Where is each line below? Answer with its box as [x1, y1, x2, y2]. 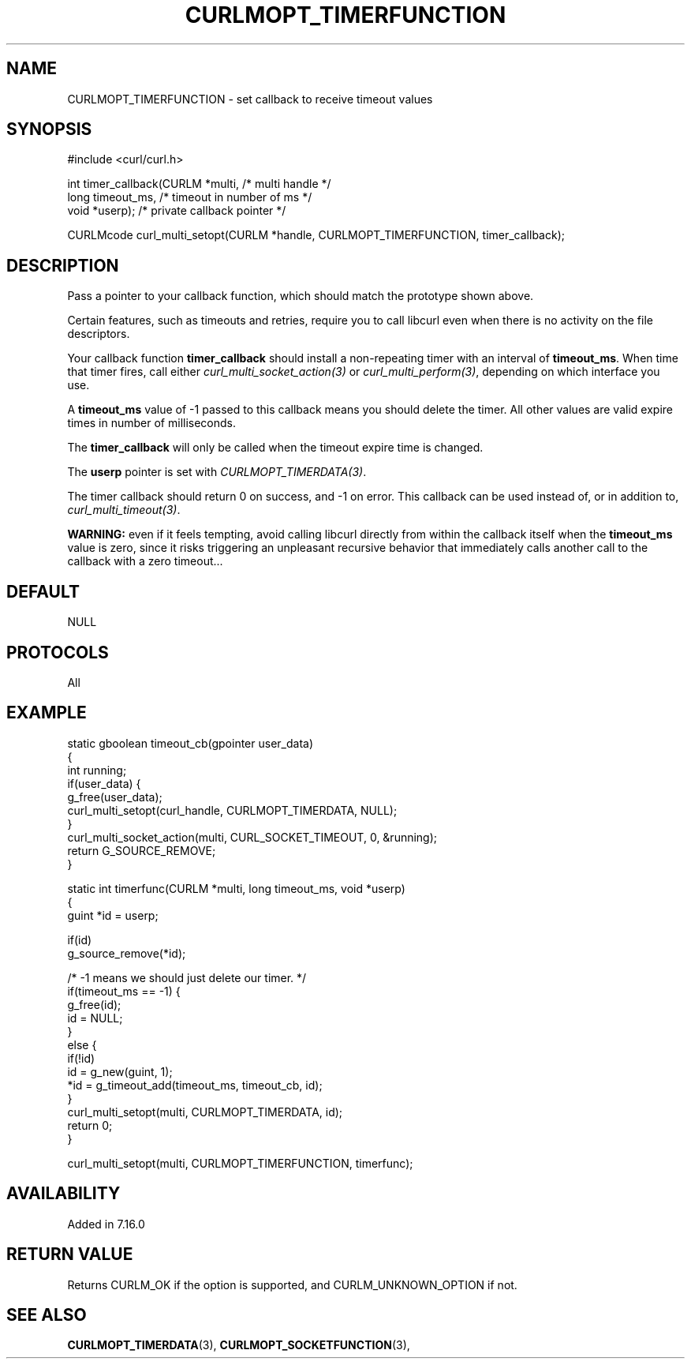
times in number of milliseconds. [67, 416, 237, 430]
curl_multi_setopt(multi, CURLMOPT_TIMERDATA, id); [67, 1104, 343, 1119]
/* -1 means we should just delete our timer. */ [67, 970, 307, 984]
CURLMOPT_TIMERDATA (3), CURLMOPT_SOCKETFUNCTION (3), [67, 1338, 410, 1352]
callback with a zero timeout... [67, 554, 223, 568]
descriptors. [67, 327, 130, 341]
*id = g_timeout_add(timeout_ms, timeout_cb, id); [67, 1078, 323, 1092]
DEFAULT [6, 581, 80, 602]
